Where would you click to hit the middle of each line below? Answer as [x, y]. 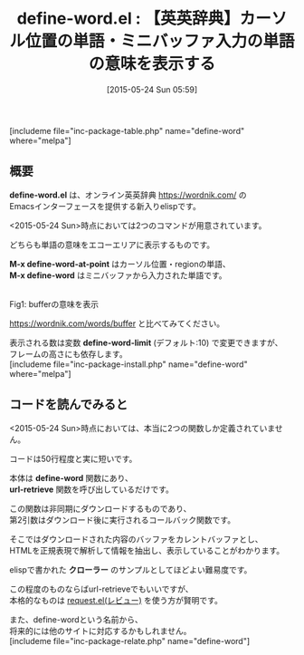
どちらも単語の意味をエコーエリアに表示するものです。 [112, 245]
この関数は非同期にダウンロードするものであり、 [100, 508]
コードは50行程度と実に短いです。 [73, 458]
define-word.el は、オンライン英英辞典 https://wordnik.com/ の [128, 195]
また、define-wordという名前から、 [76, 619]
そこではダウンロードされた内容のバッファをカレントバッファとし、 [136, 539]
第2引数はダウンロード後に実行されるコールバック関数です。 [123, 520]
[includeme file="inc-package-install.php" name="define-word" [128, 364]
